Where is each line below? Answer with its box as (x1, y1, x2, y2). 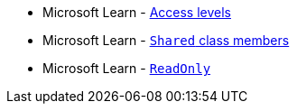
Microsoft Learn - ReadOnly (42, 60, 211, 76)
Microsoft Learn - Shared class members (42, 32, 290, 48)
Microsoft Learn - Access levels (42, 5, 231, 20)
